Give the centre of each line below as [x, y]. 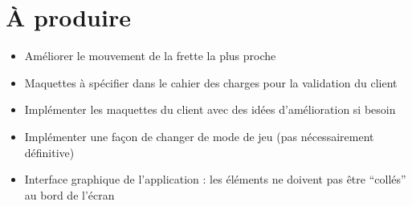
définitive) [49, 152]
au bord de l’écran [69, 194]
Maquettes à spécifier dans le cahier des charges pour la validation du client [211, 82]
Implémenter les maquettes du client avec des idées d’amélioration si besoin [210, 109]
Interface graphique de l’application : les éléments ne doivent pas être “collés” [215, 179]
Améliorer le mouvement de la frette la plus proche [150, 56]
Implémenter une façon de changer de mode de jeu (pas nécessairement [199, 136]
